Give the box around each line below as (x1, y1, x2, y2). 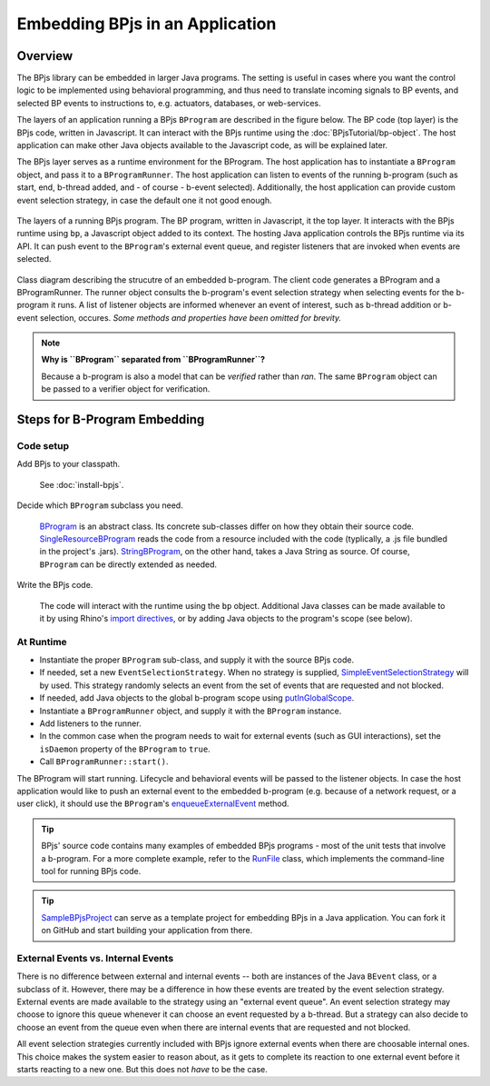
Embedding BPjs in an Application (16, 14, 277, 34)
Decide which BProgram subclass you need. (16, 500, 183, 511)
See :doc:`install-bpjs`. (39, 479, 124, 490)
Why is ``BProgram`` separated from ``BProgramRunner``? (41, 354, 266, 365)
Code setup (16, 440, 70, 453)
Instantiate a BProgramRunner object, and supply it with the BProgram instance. (39, 705, 342, 716)
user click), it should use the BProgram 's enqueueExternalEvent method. (16, 798, 289, 809)
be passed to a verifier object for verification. (41, 384, 211, 394)
